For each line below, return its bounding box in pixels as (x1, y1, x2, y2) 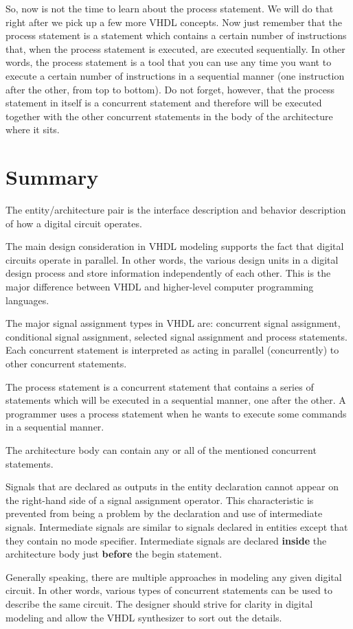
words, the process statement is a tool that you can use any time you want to (5, 55, 332, 69)
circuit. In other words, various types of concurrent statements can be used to (5, 583, 332, 597)
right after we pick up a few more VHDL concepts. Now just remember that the (5, 14, 342, 29)
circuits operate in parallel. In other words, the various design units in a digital (5, 252, 339, 266)
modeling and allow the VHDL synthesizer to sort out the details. (5, 610, 282, 624)
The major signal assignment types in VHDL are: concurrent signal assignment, (5, 316, 341, 330)
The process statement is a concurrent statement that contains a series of (5, 379, 314, 393)
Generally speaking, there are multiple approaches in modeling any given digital (5, 569, 342, 584)
